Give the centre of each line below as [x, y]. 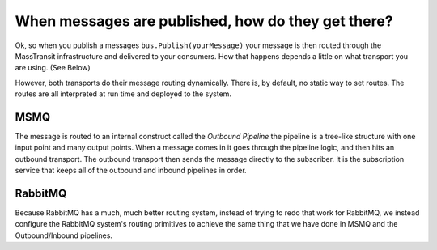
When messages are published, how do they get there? [204, 21]
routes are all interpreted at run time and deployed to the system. [123, 94]
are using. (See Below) [53, 68]
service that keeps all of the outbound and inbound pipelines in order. [131, 171]
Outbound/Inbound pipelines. [64, 235]
